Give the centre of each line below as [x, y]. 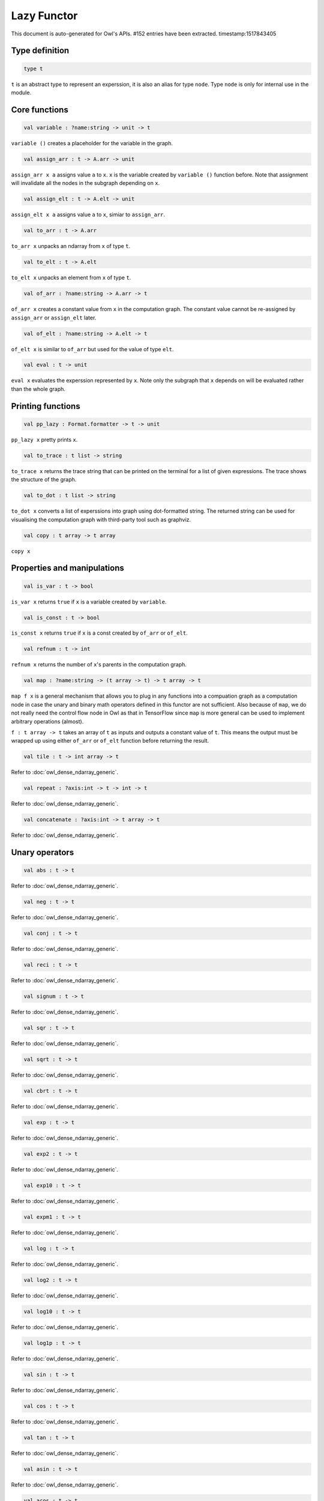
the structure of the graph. [44, 480]
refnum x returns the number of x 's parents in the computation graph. [99, 665]
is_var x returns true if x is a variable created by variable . [89, 602]
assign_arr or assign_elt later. [54, 318]
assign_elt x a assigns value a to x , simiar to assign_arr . [88, 215]
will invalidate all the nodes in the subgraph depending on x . [85, 183]
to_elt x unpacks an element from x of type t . [71, 278]
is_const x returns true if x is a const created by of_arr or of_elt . [100, 633]
